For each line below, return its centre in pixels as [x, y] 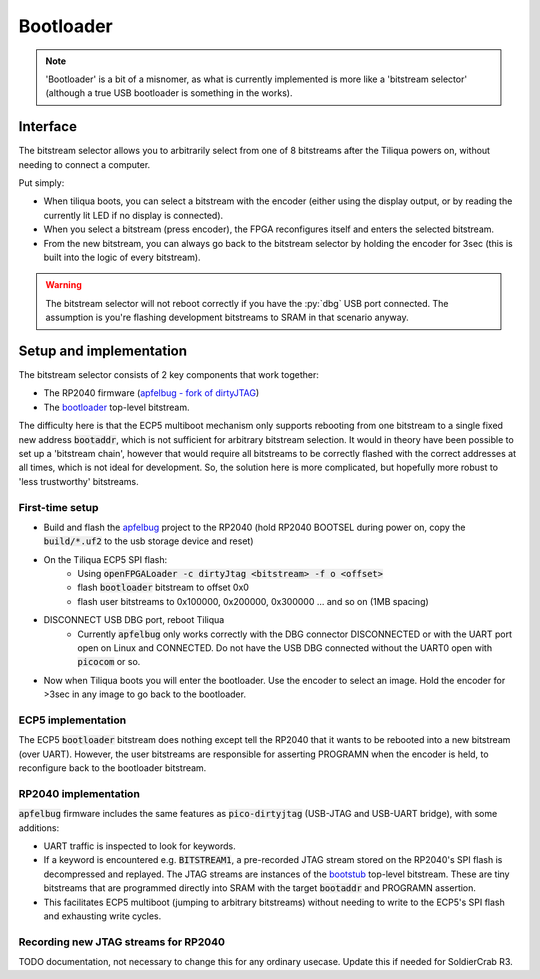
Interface [47, 126]
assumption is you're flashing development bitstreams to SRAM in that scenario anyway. [227, 317]
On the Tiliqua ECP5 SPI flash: [105, 559]
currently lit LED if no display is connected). [133, 215]
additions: [39, 827]
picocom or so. [109, 662]
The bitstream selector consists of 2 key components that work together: [168, 375]
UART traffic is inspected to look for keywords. [139, 846]
